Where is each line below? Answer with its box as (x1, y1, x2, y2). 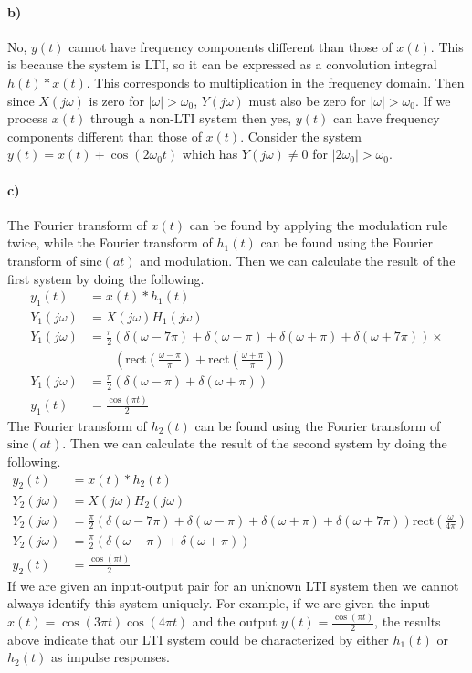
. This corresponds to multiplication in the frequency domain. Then (86, 72, 465, 91)
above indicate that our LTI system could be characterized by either (7, 629, 389, 648)
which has (182, 144, 238, 163)
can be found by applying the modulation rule (189, 215, 448, 234)
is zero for (89, 90, 144, 110)
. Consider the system (240, 126, 362, 145)
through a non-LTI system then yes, (90, 109, 292, 128)
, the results (374, 612, 441, 631)
